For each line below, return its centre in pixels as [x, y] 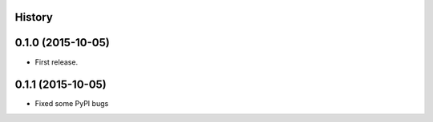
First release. [57, 62]
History [34, 17]
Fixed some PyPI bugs [72, 104]
